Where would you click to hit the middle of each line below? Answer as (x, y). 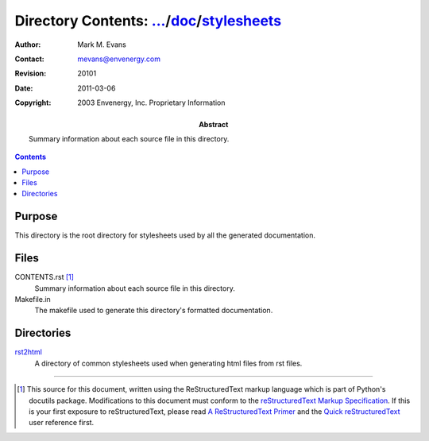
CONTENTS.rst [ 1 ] (44, 277)
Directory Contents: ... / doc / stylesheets (148, 21)
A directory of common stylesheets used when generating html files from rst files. (168, 363)
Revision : (31, 73)
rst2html (29, 352)
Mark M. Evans (102, 44)
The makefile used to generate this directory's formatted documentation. (154, 311)
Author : (28, 44)
